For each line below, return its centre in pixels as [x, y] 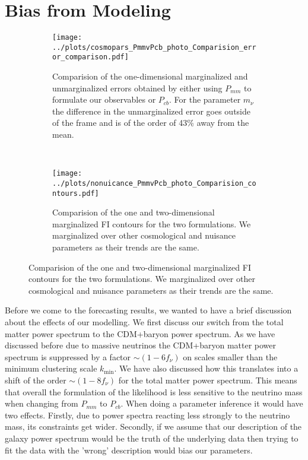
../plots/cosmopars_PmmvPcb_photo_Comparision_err [154, 47]
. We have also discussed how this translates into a [206, 368]
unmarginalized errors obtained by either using [137, 88]
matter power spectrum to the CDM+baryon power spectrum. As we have [140, 333]
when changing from [42, 403]
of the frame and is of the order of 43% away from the [151, 123]
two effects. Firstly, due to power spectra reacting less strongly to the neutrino [147, 415]
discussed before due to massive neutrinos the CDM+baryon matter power [141, 345]
